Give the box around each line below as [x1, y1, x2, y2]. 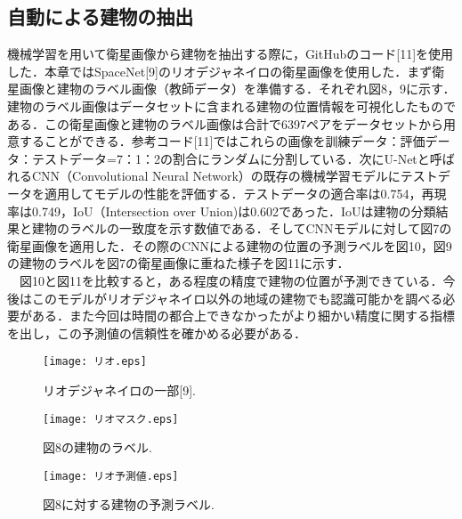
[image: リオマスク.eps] [43, 412, 179, 426]
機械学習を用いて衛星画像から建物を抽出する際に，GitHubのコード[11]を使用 [7, 45, 454, 63]
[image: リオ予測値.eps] [43, 469, 179, 483]
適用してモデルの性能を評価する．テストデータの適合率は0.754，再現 [44, 183, 447, 202]
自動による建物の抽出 [7, 3, 194, 30]
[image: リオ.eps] [43, 355, 147, 369]
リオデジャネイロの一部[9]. [43, 380, 196, 399]
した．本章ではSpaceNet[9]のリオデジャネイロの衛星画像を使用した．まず [7, 61, 433, 80]
